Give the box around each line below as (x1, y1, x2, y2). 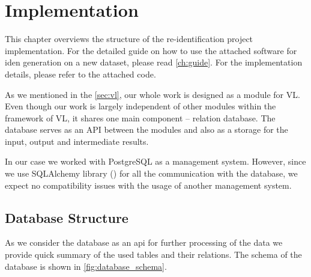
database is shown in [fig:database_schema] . (5, 260, 167, 272)
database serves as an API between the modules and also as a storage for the (5, 123, 288, 136)
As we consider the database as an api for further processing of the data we (5, 236, 283, 249)
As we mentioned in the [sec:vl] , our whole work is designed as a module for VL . (5, 88, 300, 100)
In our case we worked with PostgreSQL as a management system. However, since (5, 155, 306, 168)
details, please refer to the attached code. (5, 67, 156, 80)
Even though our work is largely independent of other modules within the (5, 100, 276, 112)
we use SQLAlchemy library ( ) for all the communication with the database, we (5, 167, 298, 180)
